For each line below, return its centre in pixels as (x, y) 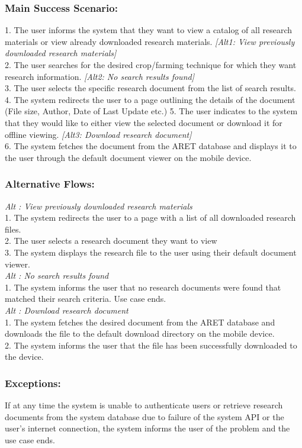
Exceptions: (33, 383)
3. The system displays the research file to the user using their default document (151, 252)
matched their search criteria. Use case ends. (86, 299)
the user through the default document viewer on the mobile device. (128, 157)
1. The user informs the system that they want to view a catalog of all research (149, 30)
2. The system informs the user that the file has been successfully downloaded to (151, 345)
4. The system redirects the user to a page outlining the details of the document (150, 99)
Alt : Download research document (67, 310)
